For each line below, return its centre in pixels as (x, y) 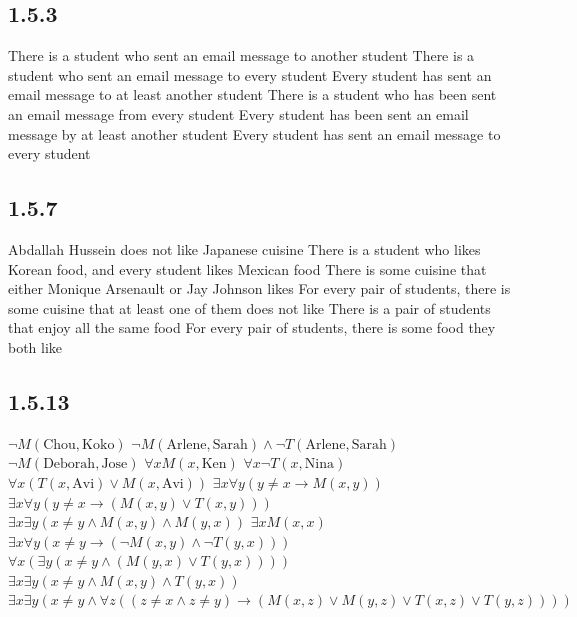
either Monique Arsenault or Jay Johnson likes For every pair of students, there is (259, 288)
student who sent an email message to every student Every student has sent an (250, 74)
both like (35, 346)
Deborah (69, 464)
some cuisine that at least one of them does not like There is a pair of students (249, 307)
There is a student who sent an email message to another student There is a (241, 55)
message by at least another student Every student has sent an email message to (254, 133)
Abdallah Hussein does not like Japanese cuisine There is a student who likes (244, 248)
